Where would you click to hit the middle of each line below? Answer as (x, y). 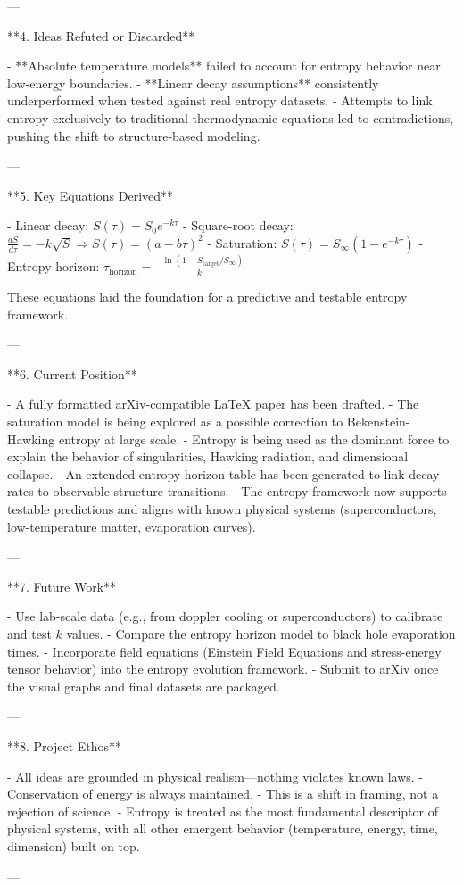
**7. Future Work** (62, 586)
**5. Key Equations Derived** (91, 195)
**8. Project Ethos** (65, 745)
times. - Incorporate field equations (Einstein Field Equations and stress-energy (224, 651)
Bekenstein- (378, 422)
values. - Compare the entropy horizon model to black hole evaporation (261, 633)
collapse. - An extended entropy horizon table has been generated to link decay (223, 473)
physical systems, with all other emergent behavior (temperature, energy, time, (223, 828)
